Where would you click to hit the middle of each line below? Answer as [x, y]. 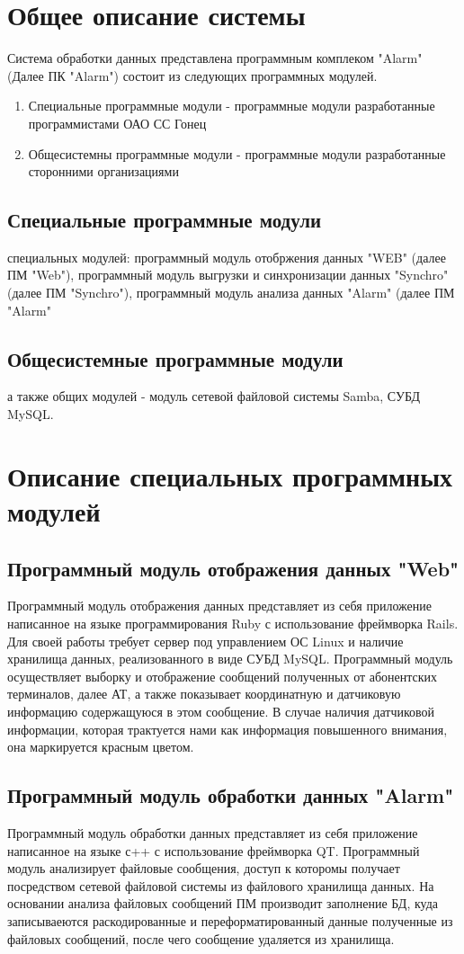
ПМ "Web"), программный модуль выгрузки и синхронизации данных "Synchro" [228, 275]
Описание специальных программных [230, 475]
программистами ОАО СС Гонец [117, 123]
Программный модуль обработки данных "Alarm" [231, 795]
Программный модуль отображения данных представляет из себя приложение [219, 606]
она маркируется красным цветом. [101, 747]
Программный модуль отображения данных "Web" [233, 568]
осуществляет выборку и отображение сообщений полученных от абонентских [223, 676]
